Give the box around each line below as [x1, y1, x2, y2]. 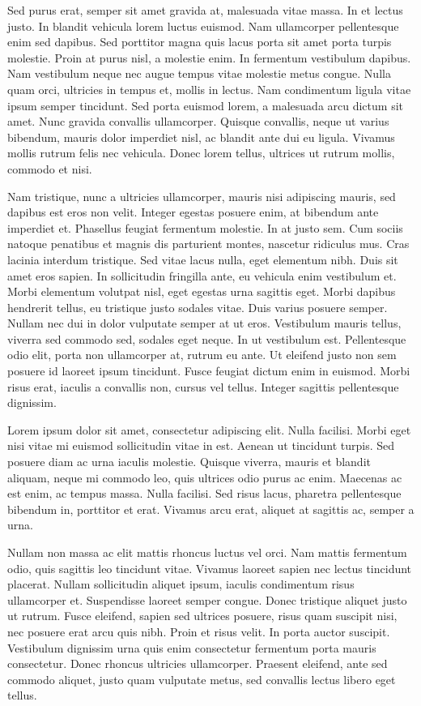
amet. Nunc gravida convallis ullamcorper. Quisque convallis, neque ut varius [7, 113, 389, 130]
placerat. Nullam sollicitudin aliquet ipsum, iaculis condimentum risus [7, 575, 355, 593]
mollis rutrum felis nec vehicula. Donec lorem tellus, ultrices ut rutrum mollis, [7, 144, 395, 161]
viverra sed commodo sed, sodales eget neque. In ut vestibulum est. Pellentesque [7, 330, 406, 347]
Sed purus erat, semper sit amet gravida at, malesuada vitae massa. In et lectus [7, 2, 403, 18]
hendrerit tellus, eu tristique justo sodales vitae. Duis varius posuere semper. [7, 298, 388, 315]
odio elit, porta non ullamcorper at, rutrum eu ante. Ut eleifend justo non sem [7, 346, 397, 363]
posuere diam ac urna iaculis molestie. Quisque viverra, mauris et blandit [7, 453, 371, 470]
